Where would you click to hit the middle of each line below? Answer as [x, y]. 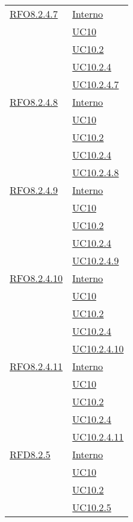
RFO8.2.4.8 [34, 102]
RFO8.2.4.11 [36, 366]
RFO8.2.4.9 [34, 190]
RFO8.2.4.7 [34, 14]
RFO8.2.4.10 [36, 278]
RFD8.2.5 [30, 454]
